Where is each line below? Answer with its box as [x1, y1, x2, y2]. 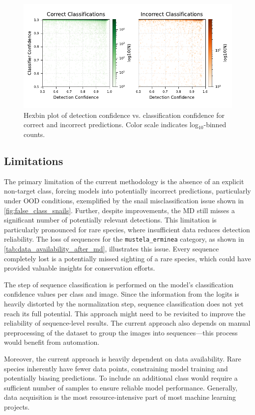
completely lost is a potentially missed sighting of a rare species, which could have [4, 253, 251, 263]
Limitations [4, 153, 63, 168]
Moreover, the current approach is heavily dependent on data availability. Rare [4, 353, 241, 363]
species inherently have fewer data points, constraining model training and [4, 363, 228, 373]
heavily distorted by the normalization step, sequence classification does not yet [4, 299, 244, 309]
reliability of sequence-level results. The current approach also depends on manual [4, 318, 251, 328]
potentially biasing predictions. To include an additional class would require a [4, 373, 238, 383]
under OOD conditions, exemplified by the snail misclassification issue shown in [4, 195, 244, 206]
